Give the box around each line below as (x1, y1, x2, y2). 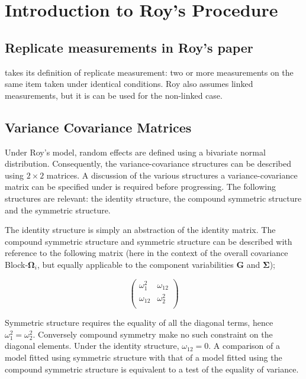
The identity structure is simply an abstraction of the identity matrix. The (5, 223, 276, 236)
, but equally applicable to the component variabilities (37, 258, 234, 270)
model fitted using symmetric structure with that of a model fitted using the (5, 351, 282, 363)
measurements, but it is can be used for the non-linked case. (5, 89, 223, 101)
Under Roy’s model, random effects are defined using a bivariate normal (5, 145, 266, 158)
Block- (5, 258, 28, 270)
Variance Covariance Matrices (5, 118, 192, 136)
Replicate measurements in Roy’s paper (5, 38, 253, 56)
